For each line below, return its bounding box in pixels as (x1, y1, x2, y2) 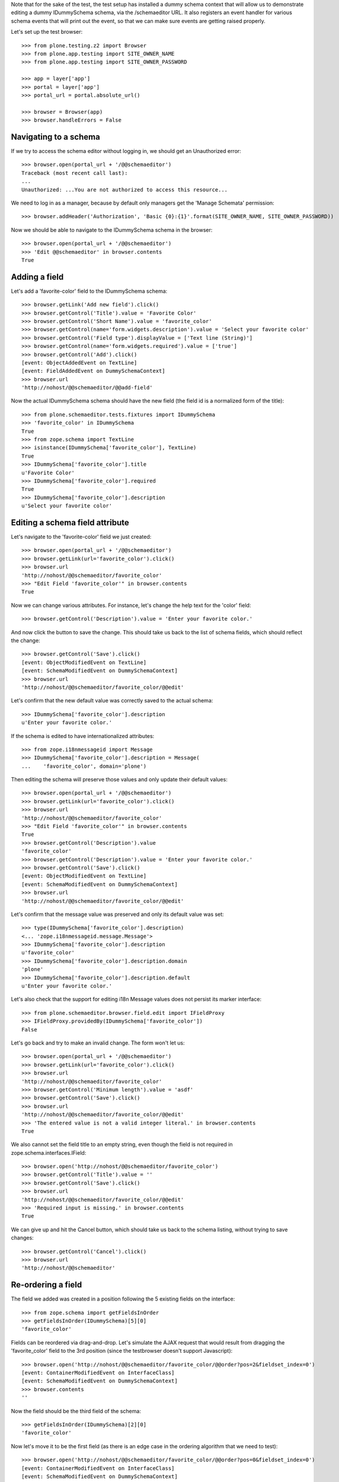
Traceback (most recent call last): (21, 170, 128, 176)
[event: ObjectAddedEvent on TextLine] (21, 359, 137, 366)
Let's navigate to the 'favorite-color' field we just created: (11, 534, 152, 541)
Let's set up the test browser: (11, 28, 83, 36)
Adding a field (11, 272, 64, 282)
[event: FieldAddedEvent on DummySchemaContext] (21, 368, 165, 375)
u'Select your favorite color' (21, 503, 113, 509)
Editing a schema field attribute (11, 518, 130, 528)
